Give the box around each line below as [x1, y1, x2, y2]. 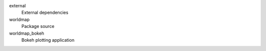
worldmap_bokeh [9, 30, 44, 36]
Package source [21, 24, 55, 29]
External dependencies [21, 10, 68, 16]
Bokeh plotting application [21, 37, 75, 43]
